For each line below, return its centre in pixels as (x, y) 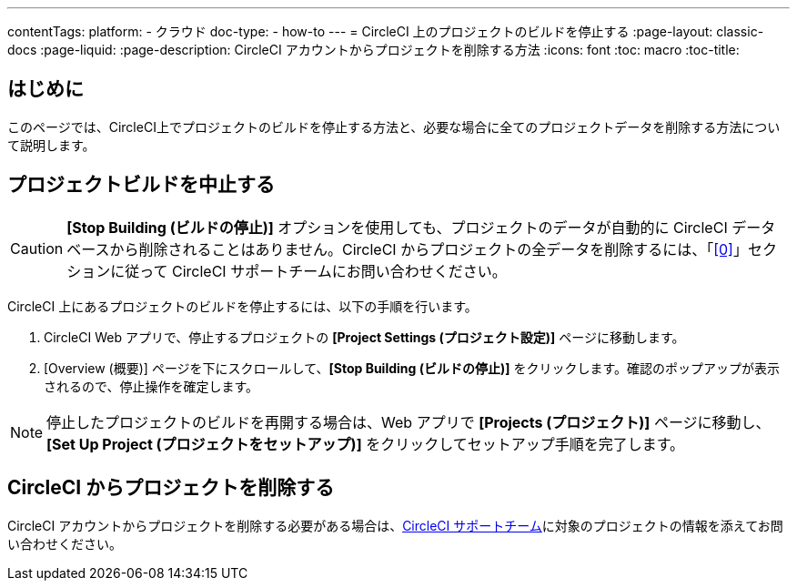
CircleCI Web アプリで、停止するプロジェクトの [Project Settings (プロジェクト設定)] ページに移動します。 (364, 337)
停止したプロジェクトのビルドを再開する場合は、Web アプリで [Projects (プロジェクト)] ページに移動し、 (409, 422)
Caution (37, 248)
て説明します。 (51, 145)
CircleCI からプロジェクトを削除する (171, 488)
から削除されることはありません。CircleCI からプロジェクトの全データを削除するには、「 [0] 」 (429, 249)
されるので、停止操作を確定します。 (151, 386)
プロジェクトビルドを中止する (141, 185)
